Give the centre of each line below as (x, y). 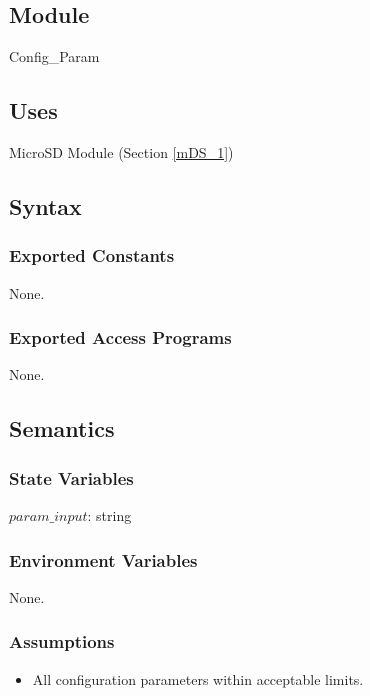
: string (109, 515)
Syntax (45, 205)
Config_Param (54, 56)
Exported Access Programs (120, 337)
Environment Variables (103, 559)
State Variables (71, 477)
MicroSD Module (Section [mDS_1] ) (121, 152)
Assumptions (62, 641)
